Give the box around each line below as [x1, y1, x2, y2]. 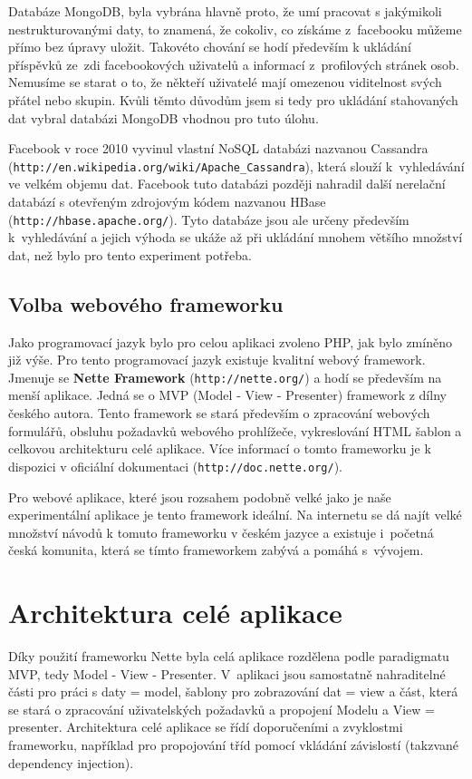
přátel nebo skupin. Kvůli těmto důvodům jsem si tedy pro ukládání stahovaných [8, 90, 458, 109]
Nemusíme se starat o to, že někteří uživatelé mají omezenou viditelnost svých [8, 73, 442, 92]
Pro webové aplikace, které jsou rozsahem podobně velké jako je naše [8, 487, 391, 506]
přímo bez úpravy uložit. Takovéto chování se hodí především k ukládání [8, 37, 411, 56]
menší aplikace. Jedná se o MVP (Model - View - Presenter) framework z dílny [8, 385, 447, 404]
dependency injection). [8, 753, 134, 772]
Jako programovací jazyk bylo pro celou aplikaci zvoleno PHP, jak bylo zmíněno [8, 332, 452, 351]
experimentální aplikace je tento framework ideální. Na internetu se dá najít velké [8, 505, 462, 524]
